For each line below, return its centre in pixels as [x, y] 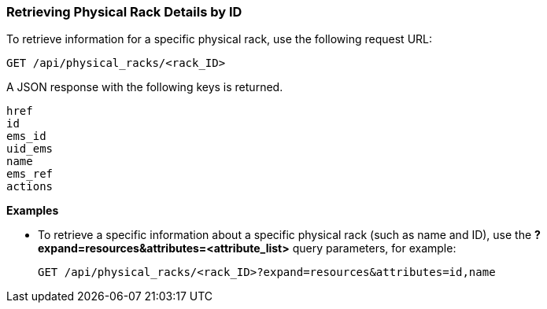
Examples [33, 211]
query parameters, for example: [374, 248]
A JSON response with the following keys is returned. [145, 87]
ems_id [26, 136]
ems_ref [30, 174]
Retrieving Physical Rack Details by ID [124, 12]
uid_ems [30, 149]
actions [30, 187]
